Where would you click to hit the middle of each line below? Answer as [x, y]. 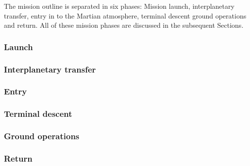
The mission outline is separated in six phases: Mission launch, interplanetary [119, 6]
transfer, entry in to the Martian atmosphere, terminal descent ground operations [125, 15]
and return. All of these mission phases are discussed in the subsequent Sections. [124, 25]
